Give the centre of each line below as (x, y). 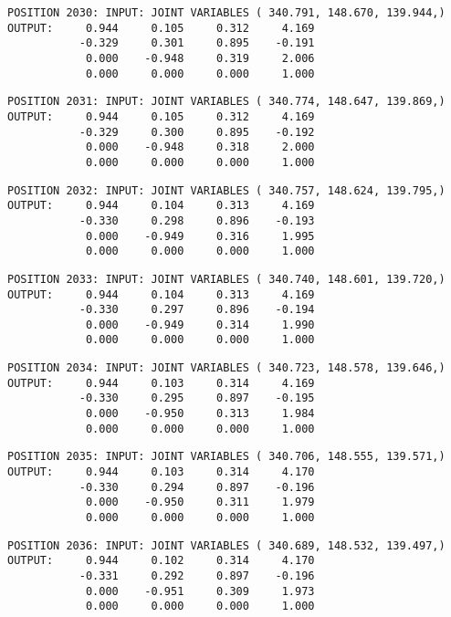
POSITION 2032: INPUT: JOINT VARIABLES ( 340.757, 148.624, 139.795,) (226, 190)
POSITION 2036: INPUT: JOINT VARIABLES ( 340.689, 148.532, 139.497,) (226, 545)
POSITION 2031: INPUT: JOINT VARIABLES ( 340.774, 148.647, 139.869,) (226, 102)
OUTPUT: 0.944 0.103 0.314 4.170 (161, 472)
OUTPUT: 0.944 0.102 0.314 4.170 (161, 561)
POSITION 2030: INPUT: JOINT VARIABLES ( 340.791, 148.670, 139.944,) (226, 13)
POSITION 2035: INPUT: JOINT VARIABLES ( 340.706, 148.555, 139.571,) (226, 457)
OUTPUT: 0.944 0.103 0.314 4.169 (161, 383)
